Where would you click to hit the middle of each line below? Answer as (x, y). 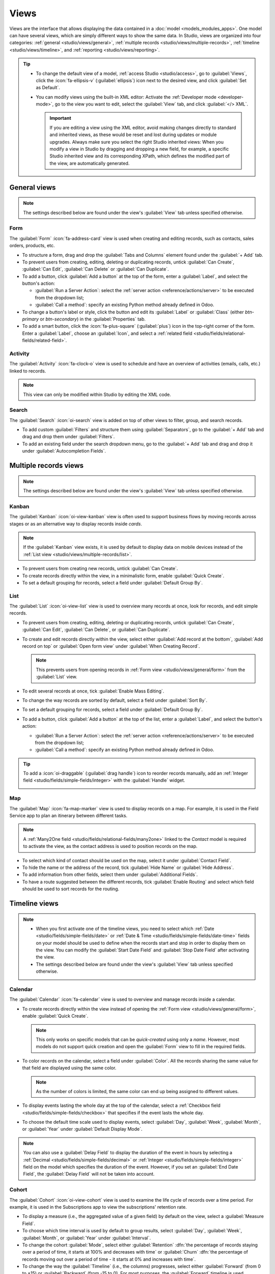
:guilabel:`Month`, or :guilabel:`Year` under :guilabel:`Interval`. (87, 1238)
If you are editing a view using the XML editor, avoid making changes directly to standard (143, 127)
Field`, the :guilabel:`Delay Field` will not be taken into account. (89, 1174)
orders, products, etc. (32, 246)
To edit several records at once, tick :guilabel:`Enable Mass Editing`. (93, 691)
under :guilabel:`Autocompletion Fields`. (64, 451)
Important (60, 118)
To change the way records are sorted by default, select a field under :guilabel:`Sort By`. (115, 700)
